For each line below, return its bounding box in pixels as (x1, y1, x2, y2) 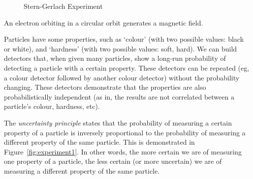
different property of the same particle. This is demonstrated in (4, 137, 195, 147)
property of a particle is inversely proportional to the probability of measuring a (4, 127, 246, 137)
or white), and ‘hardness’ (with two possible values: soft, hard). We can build (4, 43, 237, 53)
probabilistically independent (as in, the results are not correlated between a (4, 91, 234, 102)
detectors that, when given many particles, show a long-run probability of (4, 53, 226, 63)
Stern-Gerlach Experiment (24, 1, 103, 11)
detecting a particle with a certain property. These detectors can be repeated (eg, (4, 62, 250, 73)
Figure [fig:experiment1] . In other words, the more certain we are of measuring (4, 146, 242, 156)
